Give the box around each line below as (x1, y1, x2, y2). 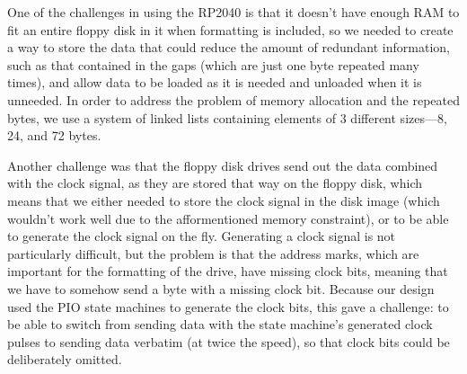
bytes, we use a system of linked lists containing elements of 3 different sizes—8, (7, 108, 447, 127)
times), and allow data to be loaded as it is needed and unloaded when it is (7, 73, 422, 92)
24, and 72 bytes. (7, 126, 101, 145)
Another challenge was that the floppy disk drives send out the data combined (7, 156, 438, 174)
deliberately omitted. (7, 350, 122, 369)
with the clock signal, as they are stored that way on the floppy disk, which (7, 174, 422, 192)
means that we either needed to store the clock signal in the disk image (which (7, 191, 440, 209)
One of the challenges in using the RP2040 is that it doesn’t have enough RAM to (7, 3, 460, 21)
